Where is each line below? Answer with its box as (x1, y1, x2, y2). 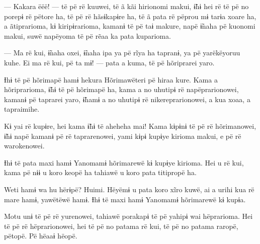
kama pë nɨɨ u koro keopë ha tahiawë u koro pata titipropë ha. (4, 167, 197, 178)
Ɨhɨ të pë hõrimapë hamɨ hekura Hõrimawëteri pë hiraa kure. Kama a (4, 74, 218, 85)
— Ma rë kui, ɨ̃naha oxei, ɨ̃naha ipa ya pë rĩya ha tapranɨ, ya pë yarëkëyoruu (4, 47, 240, 58)
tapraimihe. (4, 104, 40, 114)
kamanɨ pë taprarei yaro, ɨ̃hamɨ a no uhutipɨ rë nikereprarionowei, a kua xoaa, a (4, 94, 250, 104)
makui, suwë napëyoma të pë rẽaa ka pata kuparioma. (4, 30, 171, 41)
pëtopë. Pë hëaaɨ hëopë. (4, 230, 77, 241)
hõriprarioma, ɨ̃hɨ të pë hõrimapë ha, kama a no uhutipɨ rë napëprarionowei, (4, 84, 239, 95)
